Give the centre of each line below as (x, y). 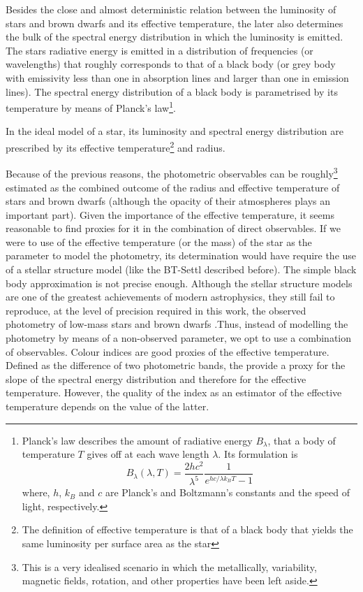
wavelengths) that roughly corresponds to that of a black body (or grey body (171, 64)
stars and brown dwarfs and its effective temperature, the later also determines (175, 23)
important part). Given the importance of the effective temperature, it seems (170, 214)
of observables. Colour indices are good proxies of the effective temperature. (168, 351)
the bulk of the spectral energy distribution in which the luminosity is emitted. (175, 37)
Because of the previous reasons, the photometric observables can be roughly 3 (172, 172)
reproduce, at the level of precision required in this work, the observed (156, 310)
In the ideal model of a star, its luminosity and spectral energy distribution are (175, 131)
